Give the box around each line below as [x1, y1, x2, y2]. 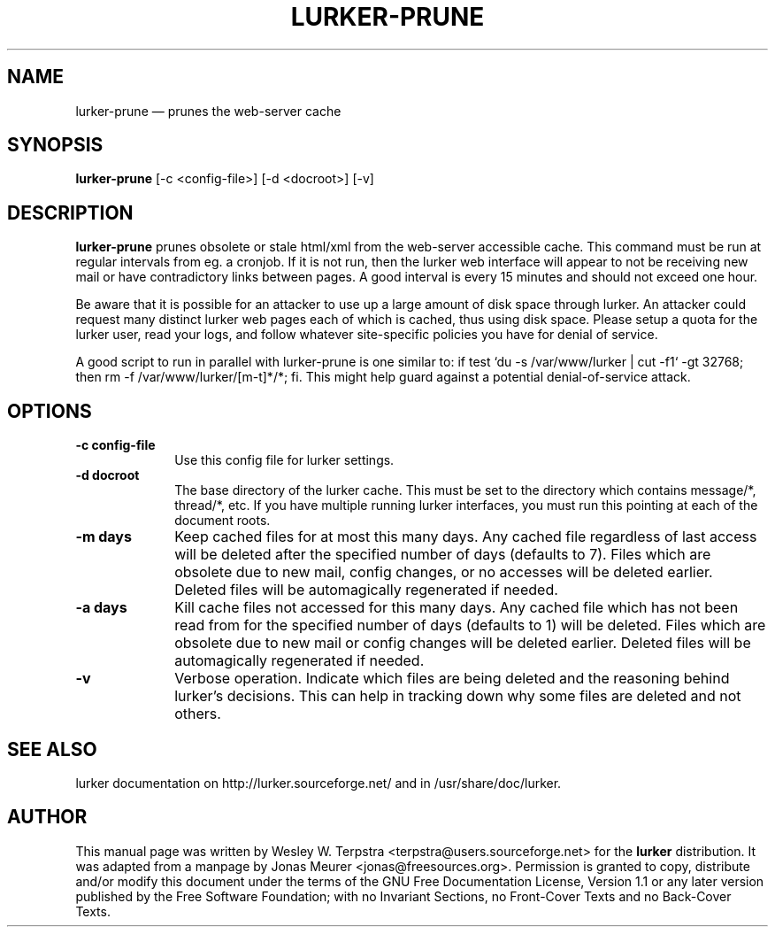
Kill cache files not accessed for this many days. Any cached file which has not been [174, 598, 739, 617]
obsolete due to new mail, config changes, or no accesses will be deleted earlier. [174, 563, 713, 582]
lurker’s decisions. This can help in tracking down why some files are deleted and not [174, 687, 741, 706]
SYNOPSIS [7, 134, 104, 157]
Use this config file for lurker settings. [174, 452, 395, 468]
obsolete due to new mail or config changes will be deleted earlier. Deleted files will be [174, 634, 751, 652]
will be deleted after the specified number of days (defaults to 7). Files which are [174, 545, 711, 564]
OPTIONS [7, 399, 92, 422]
